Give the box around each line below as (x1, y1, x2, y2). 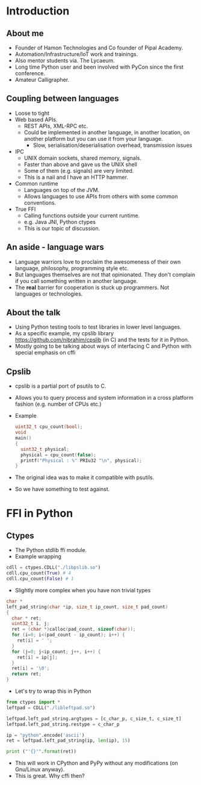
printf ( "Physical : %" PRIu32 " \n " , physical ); (20, 458, 143, 464)
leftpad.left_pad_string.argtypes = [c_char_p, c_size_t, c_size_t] (6, 715, 182, 722)
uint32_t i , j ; (11, 621, 50, 627)
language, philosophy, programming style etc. (14, 264, 129, 271)
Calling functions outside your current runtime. (23, 212, 140, 219)
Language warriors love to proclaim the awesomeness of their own (14, 258, 181, 265)
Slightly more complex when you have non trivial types (14, 586, 151, 594)
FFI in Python (6, 507, 73, 520)
